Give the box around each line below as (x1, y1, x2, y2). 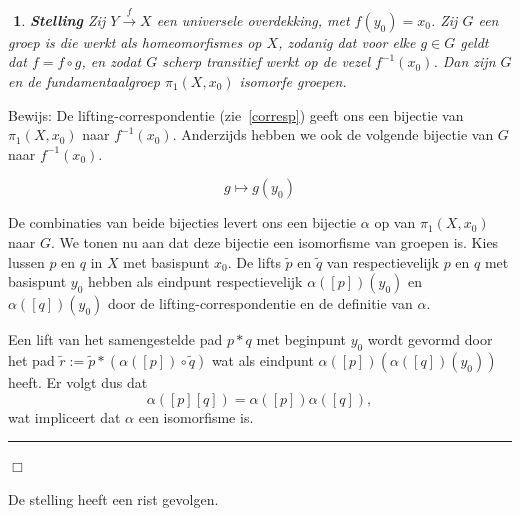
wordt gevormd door (367, 329, 493, 350)
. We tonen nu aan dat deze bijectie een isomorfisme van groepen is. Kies (50, 231, 499, 252)
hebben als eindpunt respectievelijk (88, 271, 303, 292)
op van (374, 212, 416, 233)
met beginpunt (256, 329, 346, 350)
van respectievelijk (326, 251, 439, 272)
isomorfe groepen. (239, 70, 347, 91)
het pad (8, 349, 55, 370)
